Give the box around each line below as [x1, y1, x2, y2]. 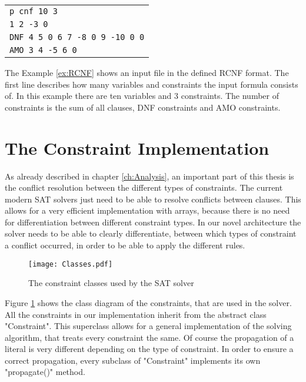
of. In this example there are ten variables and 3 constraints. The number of [5, 89, 279, 102]
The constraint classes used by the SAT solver [28, 277, 194, 289]
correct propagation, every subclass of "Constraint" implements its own [5, 354, 261, 366]
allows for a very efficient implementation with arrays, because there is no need [5, 204, 290, 217]
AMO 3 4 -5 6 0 [9, 45, 77, 55]
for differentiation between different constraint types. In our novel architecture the [5, 215, 301, 228]
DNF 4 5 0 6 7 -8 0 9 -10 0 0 [9, 32, 145, 42]
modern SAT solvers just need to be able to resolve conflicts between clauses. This [5, 192, 301, 205]
